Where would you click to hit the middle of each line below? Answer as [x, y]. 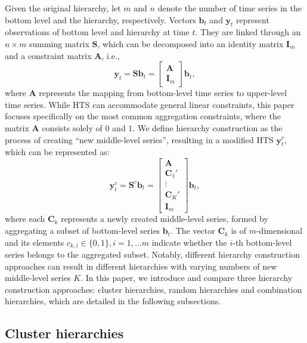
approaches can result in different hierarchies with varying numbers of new [141, 266]
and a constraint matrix [48, 55]
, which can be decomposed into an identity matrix [190, 43]
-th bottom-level [262, 242]
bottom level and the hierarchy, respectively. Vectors [100, 19]
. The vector [193, 231]
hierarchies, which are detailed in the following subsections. [113, 301]
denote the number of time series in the [230, 8]
